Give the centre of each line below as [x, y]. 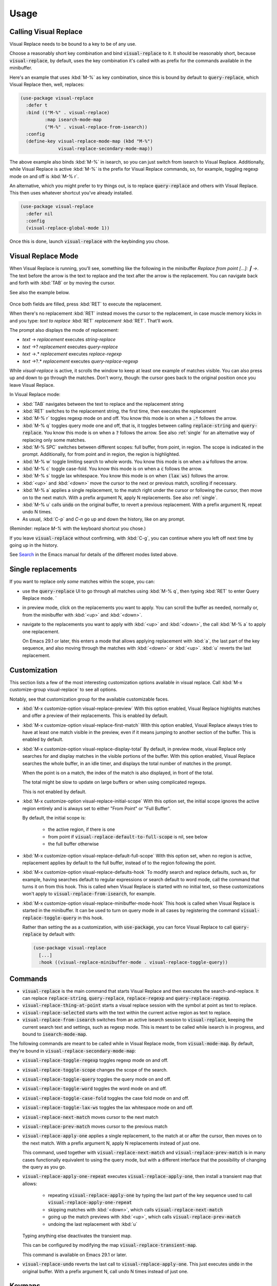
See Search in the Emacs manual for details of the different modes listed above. [94, 555]
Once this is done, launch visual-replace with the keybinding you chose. [89, 241]
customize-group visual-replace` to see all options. [63, 690]
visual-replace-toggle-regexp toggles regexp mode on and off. [95, 1060]
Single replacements [43, 569]
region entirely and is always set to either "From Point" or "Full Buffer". [97, 808]
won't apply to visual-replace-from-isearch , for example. [89, 894]
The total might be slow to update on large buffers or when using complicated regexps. [114, 782]
